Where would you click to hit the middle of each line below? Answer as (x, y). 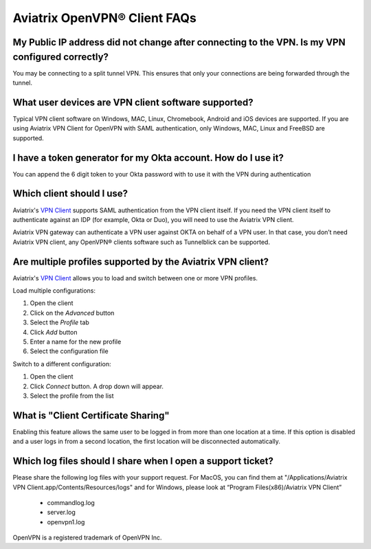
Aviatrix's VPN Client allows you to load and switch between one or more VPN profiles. (135, 278)
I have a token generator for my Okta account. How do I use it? (148, 158)
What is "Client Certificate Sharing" (91, 415)
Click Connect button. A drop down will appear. (97, 386)
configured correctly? (61, 57)
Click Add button (54, 332)
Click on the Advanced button (72, 313)
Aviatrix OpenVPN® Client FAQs (105, 18)
